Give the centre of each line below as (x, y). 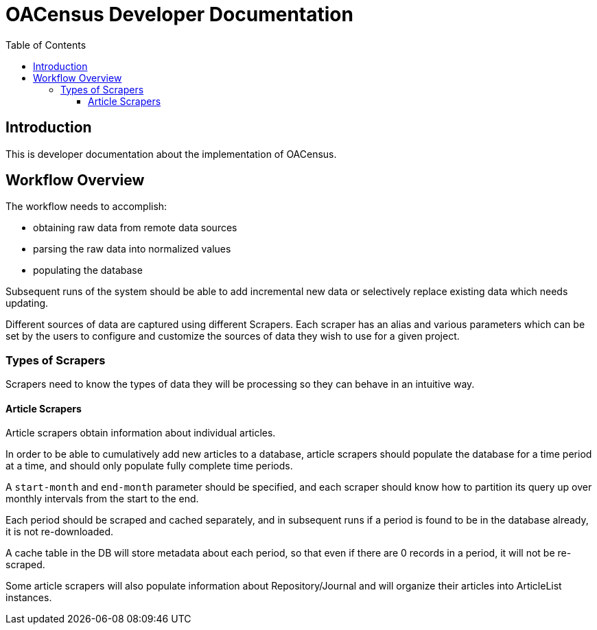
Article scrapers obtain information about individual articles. (141, 433)
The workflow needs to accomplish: (86, 207)
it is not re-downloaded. (60, 532)
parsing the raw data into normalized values (132, 249)
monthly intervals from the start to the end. (102, 499)
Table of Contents (46, 45)
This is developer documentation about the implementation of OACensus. (171, 154)
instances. (29, 598)
